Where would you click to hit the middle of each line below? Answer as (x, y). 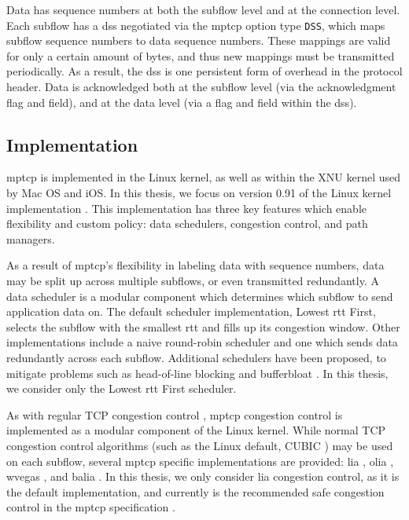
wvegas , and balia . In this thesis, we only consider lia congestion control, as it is (203, 476)
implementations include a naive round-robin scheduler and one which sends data (202, 342)
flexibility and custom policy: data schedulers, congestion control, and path (187, 223)
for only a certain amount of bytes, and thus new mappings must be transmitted (201, 55)
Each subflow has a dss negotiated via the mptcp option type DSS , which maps (196, 25)
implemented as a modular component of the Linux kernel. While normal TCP (196, 430)
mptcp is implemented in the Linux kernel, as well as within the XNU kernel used (204, 177)
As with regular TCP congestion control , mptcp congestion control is (175, 414)
